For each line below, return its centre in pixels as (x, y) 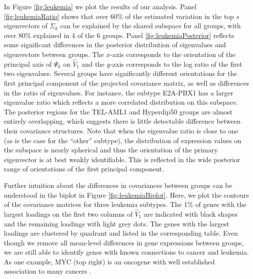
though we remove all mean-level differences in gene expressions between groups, (124, 242)
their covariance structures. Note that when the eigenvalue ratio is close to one (121, 130)
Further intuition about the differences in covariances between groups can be (118, 185)
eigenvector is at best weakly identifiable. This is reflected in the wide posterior (122, 159)
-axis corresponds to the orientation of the (173, 54)
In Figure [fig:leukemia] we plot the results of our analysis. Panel (100, 6)
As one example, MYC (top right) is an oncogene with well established (109, 261)
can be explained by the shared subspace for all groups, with (150, 26)
